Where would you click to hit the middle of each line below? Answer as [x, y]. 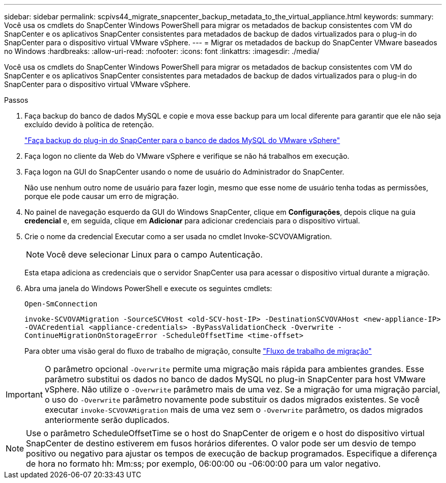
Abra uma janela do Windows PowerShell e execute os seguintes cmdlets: [148, 288]
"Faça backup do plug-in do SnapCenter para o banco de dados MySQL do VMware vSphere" [182, 140]
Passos [16, 100]
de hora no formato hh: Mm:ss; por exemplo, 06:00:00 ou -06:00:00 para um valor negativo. [203, 464]
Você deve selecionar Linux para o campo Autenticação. [155, 254]
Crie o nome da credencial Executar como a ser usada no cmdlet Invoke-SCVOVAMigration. [178, 236]
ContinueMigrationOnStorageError [91, 335]
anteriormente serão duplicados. [107, 420]
